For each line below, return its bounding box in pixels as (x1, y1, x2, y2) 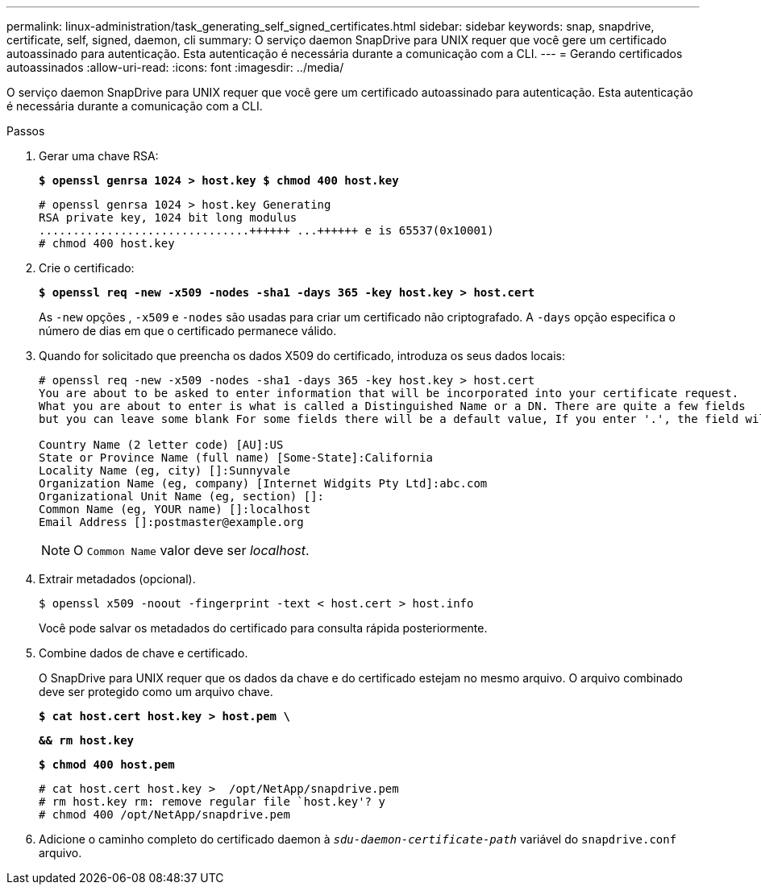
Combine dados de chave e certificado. (39, 646, 248, 660)
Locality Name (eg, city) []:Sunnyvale (39, 464, 290, 477)
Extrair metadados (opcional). (39, 572, 196, 586)
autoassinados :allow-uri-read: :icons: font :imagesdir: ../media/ (6, 60, 344, 74)
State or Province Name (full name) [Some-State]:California (39, 451, 433, 464)
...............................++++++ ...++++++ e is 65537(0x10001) (39, 224, 494, 237)
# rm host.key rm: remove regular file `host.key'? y (39, 795, 385, 808)
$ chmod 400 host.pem (39, 758, 175, 771)
